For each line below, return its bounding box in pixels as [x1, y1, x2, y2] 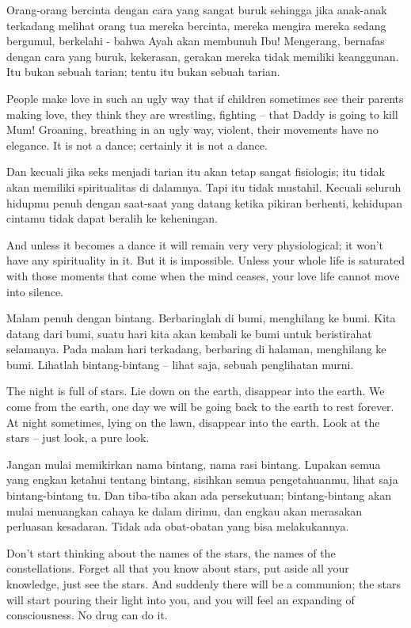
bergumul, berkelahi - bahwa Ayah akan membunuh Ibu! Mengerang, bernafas [6, 32, 385, 49]
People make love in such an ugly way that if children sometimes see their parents [6, 89, 404, 106]
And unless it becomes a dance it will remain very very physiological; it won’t [6, 236, 384, 253]
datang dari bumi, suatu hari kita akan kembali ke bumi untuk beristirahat [6, 325, 372, 341]
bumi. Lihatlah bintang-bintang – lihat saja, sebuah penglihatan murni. [6, 356, 354, 372]
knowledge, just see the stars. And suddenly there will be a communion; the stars [6, 576, 401, 592]
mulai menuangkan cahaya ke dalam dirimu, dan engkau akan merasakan [6, 502, 362, 519]
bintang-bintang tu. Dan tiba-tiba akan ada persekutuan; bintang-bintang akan [6, 487, 392, 504]
